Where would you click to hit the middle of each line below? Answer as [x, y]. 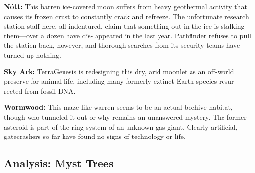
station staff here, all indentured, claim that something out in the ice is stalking [124, 26]
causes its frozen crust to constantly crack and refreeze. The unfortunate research [127, 16]
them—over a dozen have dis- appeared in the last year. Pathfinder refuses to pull [127, 35]
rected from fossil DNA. [40, 90]
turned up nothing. [32, 54]
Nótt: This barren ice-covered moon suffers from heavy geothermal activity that [126, 6]
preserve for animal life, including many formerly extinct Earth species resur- [120, 81]
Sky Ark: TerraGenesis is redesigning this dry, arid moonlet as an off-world [119, 71]
